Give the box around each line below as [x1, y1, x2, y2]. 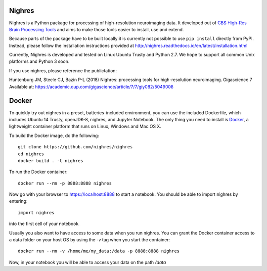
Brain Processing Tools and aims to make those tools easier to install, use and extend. [9, 26, 184, 32]
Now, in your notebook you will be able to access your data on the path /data [9, 259, 166, 265]
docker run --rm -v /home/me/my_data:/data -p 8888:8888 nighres [18, 248, 180, 254]
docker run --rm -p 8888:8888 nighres [18, 181, 112, 186]
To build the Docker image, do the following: [9, 133, 99, 138]
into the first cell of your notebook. [9, 221, 80, 227]
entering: [9, 198, 28, 204]
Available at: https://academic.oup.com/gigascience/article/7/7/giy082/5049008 [9, 84, 174, 90]
